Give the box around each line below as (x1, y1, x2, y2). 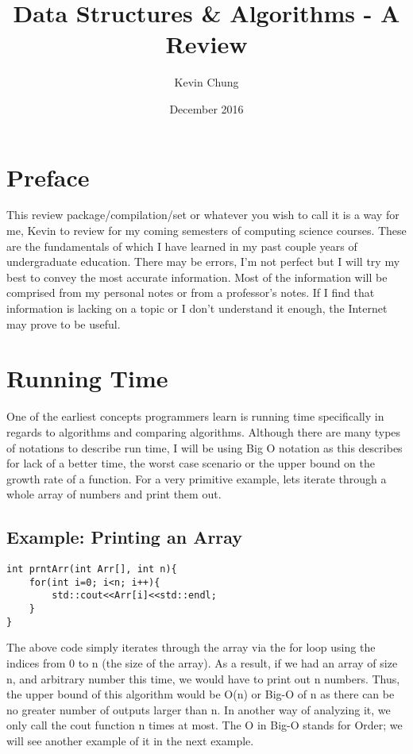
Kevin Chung (174, 74, 239, 90)
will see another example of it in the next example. (6, 732, 254, 748)
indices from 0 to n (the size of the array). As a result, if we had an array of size (6, 654, 398, 671)
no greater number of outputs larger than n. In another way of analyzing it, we (6, 701, 391, 717)
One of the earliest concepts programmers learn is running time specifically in (6, 408, 384, 425)
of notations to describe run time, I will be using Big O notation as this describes (6, 439, 403, 456)
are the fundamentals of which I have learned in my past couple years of (6, 237, 357, 254)
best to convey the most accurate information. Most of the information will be (6, 268, 388, 285)
